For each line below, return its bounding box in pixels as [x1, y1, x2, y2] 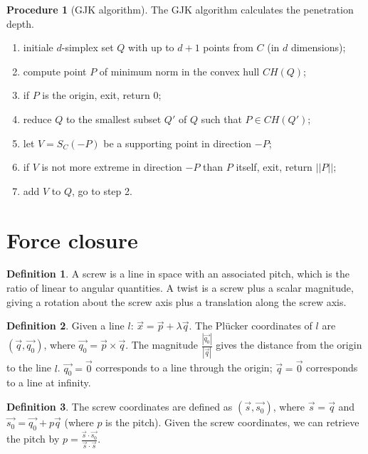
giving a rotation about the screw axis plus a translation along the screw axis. [6, 294, 347, 309]
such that [201, 111, 242, 126]
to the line [6, 360, 51, 375]
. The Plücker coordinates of [189, 318, 312, 333]
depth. [6, 16, 34, 31]
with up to [128, 40, 174, 55]
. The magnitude [125, 337, 199, 352]
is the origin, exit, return [42, 88, 150, 102]
